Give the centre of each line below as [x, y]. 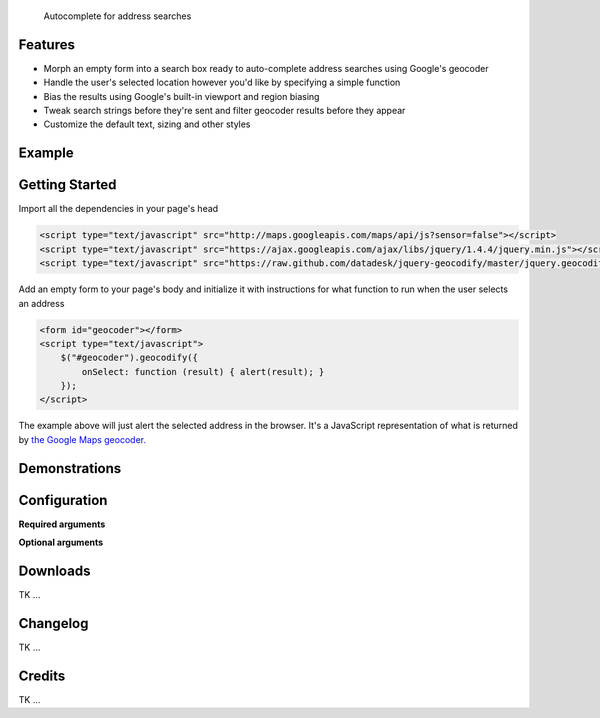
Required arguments [62, 524]
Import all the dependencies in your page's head [118, 209]
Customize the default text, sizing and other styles [147, 124]
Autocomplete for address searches [117, 16]
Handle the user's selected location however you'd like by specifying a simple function [222, 82]
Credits [42, 675]
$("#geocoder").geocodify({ [129, 358]
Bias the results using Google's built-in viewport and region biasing [181, 96]
